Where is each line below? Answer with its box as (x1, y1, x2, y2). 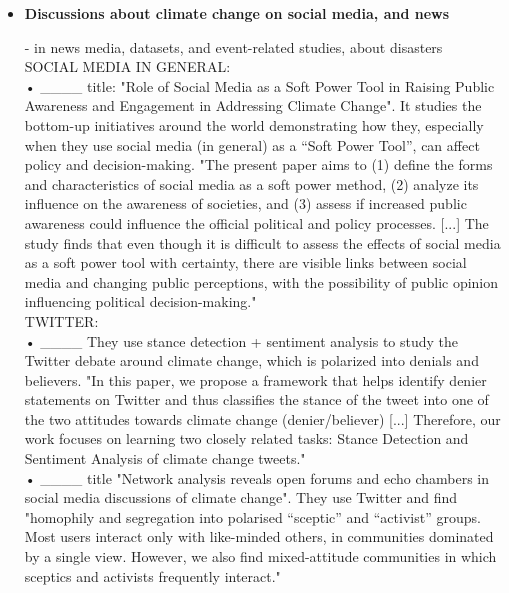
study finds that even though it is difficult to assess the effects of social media (24, 232, 501, 253)
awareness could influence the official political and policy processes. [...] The (24, 212, 489, 233)
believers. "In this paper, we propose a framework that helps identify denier (24, 369, 487, 390)
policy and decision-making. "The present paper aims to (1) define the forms (24, 154, 493, 175)
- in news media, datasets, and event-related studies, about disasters (24, 36, 443, 57)
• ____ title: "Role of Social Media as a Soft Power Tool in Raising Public (24, 75, 495, 96)
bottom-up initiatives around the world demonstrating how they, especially (24, 114, 484, 135)
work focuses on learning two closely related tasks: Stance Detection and (24, 428, 469, 449)
